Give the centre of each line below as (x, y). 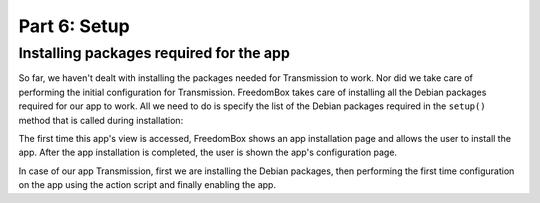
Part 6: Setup (74, 26)
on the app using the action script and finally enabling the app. (147, 185)
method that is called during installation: (101, 120)
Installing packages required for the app (154, 53)
